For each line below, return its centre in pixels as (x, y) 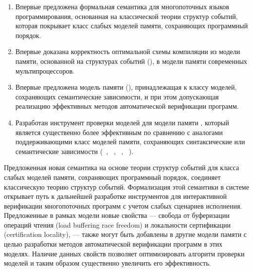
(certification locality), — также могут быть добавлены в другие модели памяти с (126, 234)
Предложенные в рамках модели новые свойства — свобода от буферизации (117, 215)
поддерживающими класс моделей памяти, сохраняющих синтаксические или (130, 142)
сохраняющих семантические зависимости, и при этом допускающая (117, 96)
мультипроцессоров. (45, 70)
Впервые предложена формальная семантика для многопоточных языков (122, 6)
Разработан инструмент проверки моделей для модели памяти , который (122, 122)
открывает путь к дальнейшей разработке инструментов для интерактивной (115, 196)
